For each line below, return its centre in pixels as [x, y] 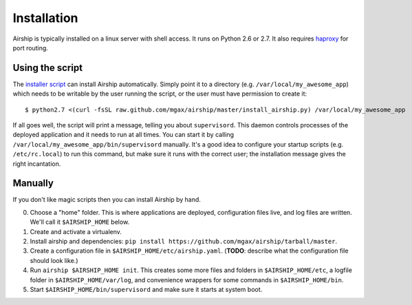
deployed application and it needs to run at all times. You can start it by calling [123, 135]
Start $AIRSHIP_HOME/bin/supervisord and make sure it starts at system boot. [146, 290]
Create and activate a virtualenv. [76, 231]
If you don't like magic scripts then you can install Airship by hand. [107, 200]
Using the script [47, 68]
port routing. [30, 48]
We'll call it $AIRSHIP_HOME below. [80, 222]
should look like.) [54, 260]
